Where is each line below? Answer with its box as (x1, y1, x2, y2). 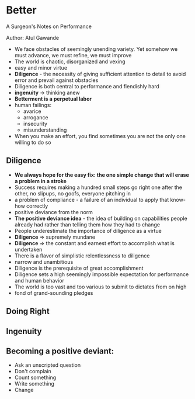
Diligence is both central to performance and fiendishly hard (14, 82, 159, 90)
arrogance (23, 113, 48, 121)
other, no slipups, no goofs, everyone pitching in (14, 190, 131, 197)
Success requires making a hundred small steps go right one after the (14, 184, 183, 191)
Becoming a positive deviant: (6, 346, 114, 356)
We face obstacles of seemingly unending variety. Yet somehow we (14, 45, 178, 53)
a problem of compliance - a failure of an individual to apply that (14, 196, 169, 203)
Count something (14, 374, 57, 381)
